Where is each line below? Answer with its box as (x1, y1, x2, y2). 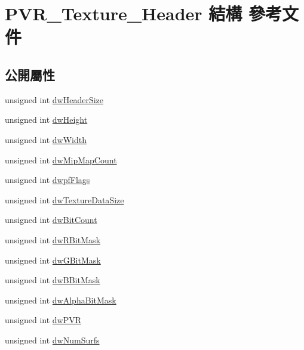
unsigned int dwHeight (5, 113, 88, 126)
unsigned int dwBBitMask (5, 274, 100, 286)
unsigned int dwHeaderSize (5, 93, 104, 106)
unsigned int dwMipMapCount (5, 153, 117, 166)
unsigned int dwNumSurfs (5, 333, 100, 346)
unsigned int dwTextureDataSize (5, 193, 124, 206)
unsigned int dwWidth (5, 133, 87, 145)
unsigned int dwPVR (5, 314, 82, 326)
